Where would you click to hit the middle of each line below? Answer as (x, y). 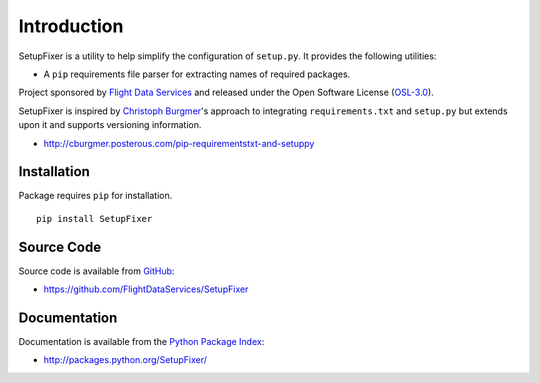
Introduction (71, 26)
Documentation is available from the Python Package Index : (141, 341)
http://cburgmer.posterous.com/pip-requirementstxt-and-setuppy (179, 143)
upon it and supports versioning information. (110, 125)
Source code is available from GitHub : (96, 271)
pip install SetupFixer (94, 218)
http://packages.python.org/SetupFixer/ (125, 360)
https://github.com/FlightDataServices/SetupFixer (146, 289)
